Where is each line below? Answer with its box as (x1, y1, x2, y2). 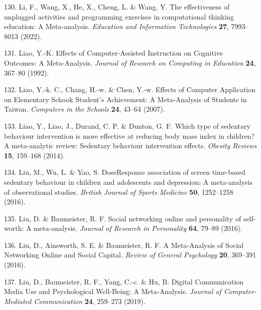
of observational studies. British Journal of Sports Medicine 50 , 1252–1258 (4, 186, 233, 197)
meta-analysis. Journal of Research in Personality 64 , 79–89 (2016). (34, 223, 243, 233)
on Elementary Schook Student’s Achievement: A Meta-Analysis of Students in (4, 94, 247, 104)
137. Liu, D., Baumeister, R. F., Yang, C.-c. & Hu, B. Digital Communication (4, 276, 244, 286)
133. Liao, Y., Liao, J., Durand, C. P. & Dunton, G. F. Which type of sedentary (4, 120, 250, 131)
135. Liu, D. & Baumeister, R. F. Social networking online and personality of (4, 213, 241, 223)
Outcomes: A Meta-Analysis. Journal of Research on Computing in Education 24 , (4, 57, 256, 68)
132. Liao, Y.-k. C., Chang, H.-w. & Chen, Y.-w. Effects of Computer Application (4, 84, 256, 95)
